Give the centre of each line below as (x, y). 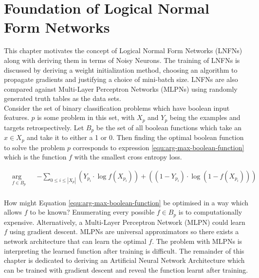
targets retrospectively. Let (44, 127)
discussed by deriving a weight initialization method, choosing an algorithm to (121, 69)
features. (17, 117)
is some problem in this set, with (86, 117)
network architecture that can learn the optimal (75, 241)
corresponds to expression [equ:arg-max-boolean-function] (158, 147)
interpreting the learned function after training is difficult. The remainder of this (124, 250)
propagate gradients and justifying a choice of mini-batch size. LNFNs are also (121, 79)
